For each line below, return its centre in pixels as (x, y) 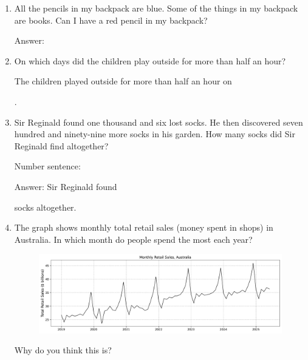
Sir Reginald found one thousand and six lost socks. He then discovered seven (159, 122)
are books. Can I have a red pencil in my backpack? (111, 20)
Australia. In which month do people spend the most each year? (133, 239)
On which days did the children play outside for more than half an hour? (150, 60)
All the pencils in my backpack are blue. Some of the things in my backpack (156, 8)
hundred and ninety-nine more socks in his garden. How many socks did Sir (155, 134)
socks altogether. (45, 207)
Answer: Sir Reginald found (66, 186)
